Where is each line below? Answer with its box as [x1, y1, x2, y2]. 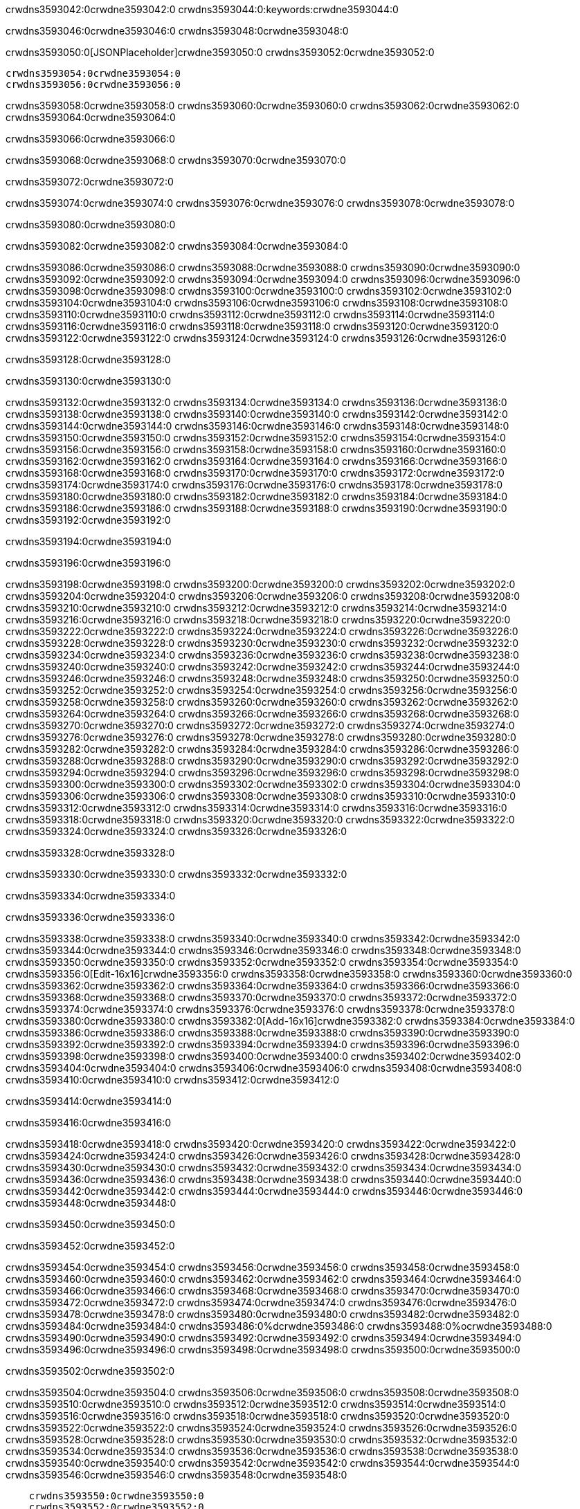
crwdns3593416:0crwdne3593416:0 [6, 1117, 172, 1128]
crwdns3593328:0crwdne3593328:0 [6, 847, 175, 859]
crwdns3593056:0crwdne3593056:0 [6, 79, 181, 90]
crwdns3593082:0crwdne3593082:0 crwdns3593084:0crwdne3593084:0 [6, 240, 348, 252]
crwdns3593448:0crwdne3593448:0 [6, 1197, 176, 1209]
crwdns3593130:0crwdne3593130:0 [6, 375, 172, 387]
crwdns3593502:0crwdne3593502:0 [6, 1365, 175, 1377]
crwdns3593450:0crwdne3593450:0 [6, 1218, 176, 1230]
